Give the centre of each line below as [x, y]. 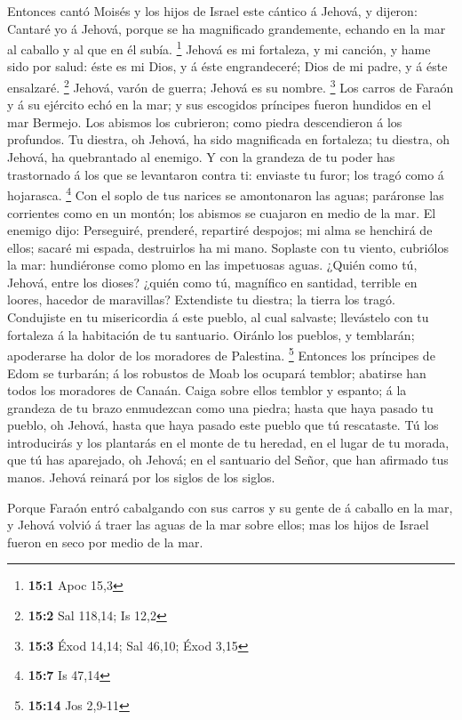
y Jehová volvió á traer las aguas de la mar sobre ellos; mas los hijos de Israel [218, 525]
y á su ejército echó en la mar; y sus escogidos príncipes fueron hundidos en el [219, 105]
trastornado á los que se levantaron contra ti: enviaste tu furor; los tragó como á [226, 174]
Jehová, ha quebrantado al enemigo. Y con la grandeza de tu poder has [201, 157]
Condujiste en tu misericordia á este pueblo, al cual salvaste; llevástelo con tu [218, 317]
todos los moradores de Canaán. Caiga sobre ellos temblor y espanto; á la [207, 390]
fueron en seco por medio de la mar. [105, 542]
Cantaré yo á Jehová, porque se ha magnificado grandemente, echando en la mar [227, 28]
